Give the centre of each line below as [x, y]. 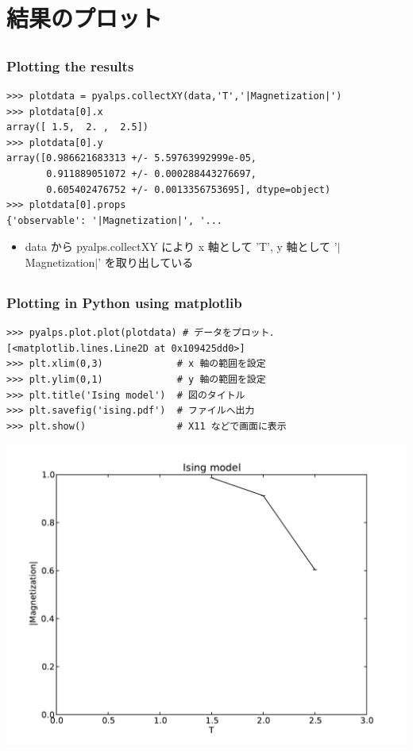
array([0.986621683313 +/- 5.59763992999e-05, [131, 158]
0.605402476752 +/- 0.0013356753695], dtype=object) [189, 189]
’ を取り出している [146, 262]
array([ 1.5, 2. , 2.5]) [77, 127]
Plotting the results [70, 65]
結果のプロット [85, 18]
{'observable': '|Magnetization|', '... [115, 220]
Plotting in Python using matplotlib [124, 302]
